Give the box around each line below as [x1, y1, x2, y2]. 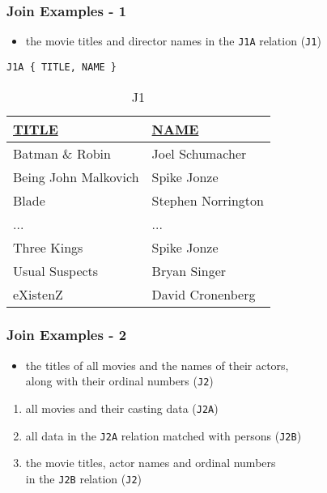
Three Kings [13, 237, 83, 257]
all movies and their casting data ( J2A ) [25, 400, 219, 416]
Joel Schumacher [151, 143, 247, 163]
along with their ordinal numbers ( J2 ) [25, 372, 214, 389]
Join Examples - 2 [6, 325, 127, 345]
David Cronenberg [151, 284, 256, 304]
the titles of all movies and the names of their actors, [25, 356, 289, 373]
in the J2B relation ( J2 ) [25, 470, 142, 487]
